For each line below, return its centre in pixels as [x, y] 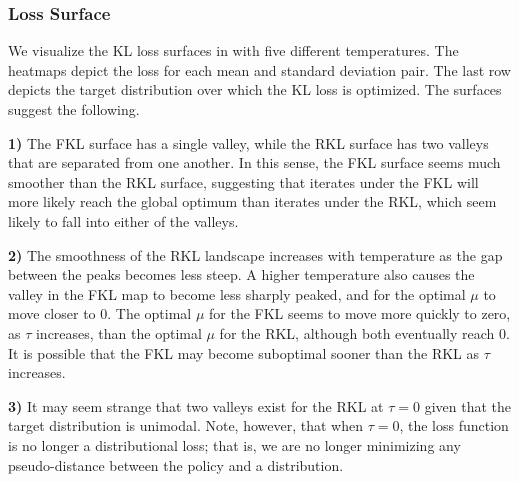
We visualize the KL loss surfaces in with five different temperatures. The [233, 50]
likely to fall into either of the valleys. [123, 220]
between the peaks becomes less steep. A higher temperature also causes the [241, 274]
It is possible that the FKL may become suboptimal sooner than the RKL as [244, 352]
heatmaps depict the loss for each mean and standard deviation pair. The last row [259, 69]
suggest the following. [74, 109]
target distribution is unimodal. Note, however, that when [185, 425]
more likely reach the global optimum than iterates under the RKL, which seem [252, 201]
